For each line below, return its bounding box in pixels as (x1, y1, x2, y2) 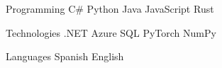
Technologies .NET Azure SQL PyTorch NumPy (6, 25, 216, 40)
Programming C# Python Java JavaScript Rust (6, 1, 214, 16)
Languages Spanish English (6, 49, 124, 64)
